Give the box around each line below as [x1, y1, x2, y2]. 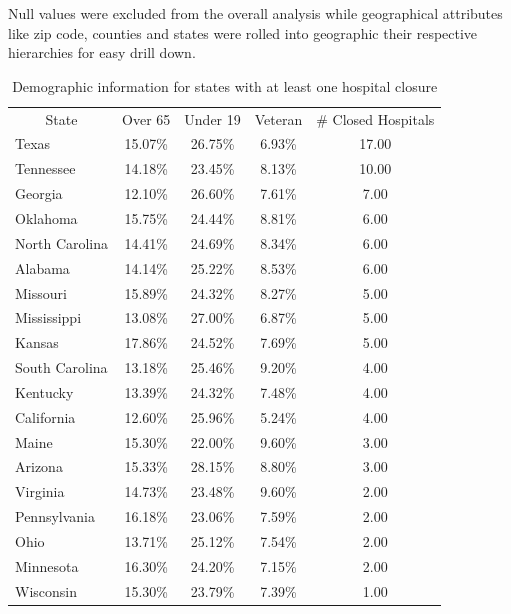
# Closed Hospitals [316, 108, 435, 129]
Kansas [15, 332, 59, 353]
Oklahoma [15, 208, 78, 228]
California [15, 406, 76, 427]
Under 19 [184, 108, 241, 129]
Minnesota [15, 555, 79, 576]
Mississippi [15, 307, 82, 328]
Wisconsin [15, 580, 77, 601]
